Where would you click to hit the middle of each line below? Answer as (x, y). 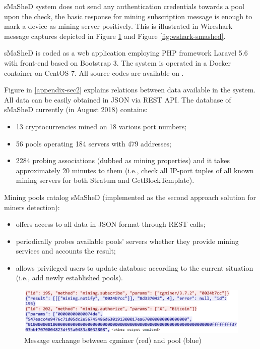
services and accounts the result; (66, 251)
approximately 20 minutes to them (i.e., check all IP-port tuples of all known (135, 170)
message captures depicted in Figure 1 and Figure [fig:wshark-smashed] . (115, 36)
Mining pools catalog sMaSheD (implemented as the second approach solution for (130, 197)
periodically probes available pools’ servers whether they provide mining (127, 241)
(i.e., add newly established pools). (69, 278)
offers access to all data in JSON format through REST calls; (111, 224)
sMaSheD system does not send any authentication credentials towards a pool (124, 6)
